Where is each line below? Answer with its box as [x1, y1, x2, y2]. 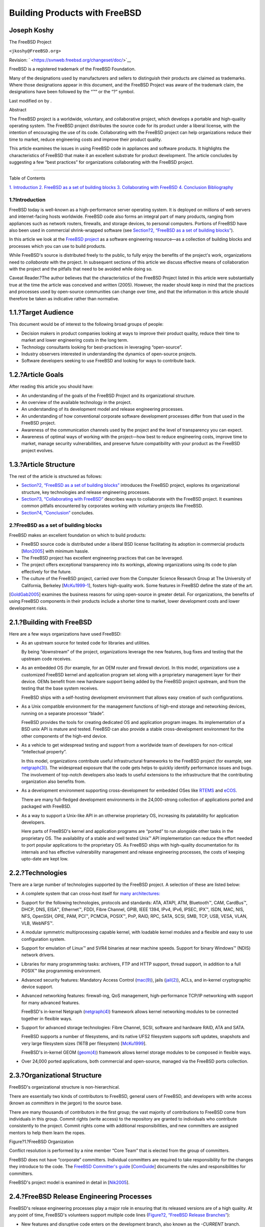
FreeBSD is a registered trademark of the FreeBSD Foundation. [9, 66, 136, 72]
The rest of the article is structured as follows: [9, 473, 103, 479]
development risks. [9, 605, 48, 611]
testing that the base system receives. [21, 685, 99, 692]
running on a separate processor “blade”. [21, 710, 105, 716]
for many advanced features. [21, 999, 80, 1006]
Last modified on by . [9, 98, 52, 104]
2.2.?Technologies [9, 869, 67, 877]
